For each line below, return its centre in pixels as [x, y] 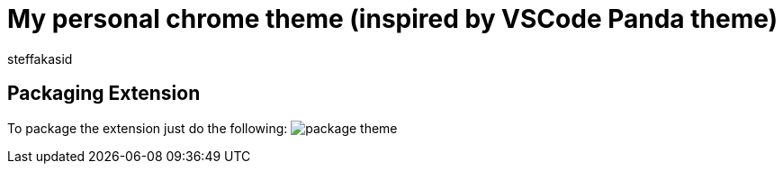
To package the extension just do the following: [148, 128]
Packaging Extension [104, 94]
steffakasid [40, 58]
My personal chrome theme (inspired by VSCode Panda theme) [393, 19]
